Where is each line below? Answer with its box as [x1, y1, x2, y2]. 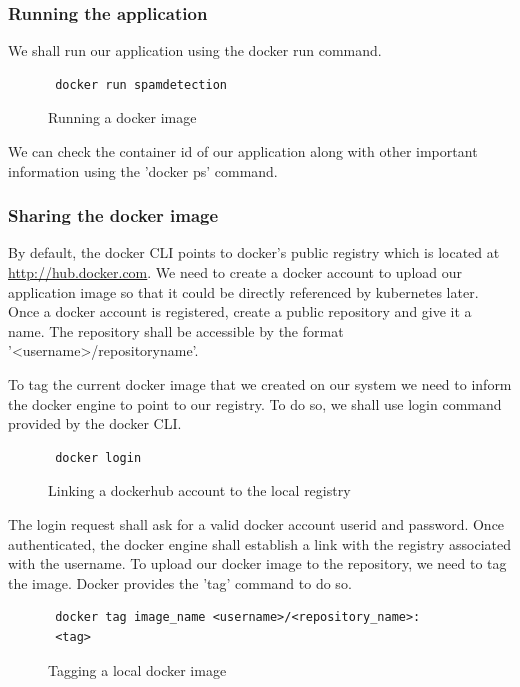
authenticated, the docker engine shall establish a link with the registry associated [8, 533, 512, 554]
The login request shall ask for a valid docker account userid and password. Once [8, 513, 505, 534]
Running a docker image [48, 107, 197, 128]
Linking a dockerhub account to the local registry [48, 480, 351, 501]
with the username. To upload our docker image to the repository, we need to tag [8, 553, 507, 574]
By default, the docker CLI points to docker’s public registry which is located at [8, 242, 500, 263]
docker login [55, 450, 142, 465]
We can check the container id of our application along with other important [8, 141, 478, 161]
